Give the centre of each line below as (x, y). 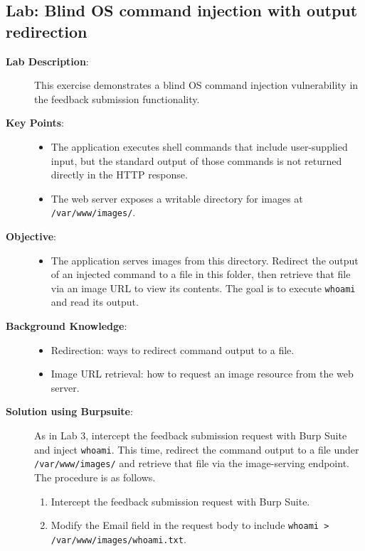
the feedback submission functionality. (117, 98)
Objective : (31, 236)
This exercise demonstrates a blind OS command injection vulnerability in (196, 85)
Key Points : (35, 123)
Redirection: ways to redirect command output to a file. (173, 349)
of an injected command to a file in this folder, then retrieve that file (201, 274)
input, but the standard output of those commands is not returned (196, 160)
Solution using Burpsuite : (69, 411)
